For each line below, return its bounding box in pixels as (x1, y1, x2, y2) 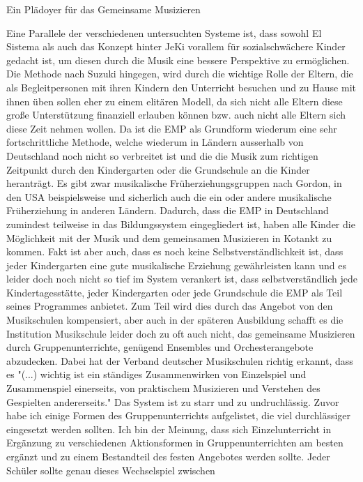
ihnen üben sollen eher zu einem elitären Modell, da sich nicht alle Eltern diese (6, 93, 343, 108)
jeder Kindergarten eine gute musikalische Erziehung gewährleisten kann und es (6, 257, 346, 272)
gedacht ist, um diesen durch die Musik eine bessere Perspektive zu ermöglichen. (6, 52, 350, 67)
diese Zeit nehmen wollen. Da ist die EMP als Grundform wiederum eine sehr (6, 121, 337, 135)
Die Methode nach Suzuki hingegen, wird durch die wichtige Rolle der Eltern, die (6, 66, 353, 81)
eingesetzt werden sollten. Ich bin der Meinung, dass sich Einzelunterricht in (6, 421, 332, 436)
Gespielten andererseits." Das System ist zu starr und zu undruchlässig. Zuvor (6, 394, 339, 409)
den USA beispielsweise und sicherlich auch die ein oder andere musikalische (6, 189, 332, 204)
